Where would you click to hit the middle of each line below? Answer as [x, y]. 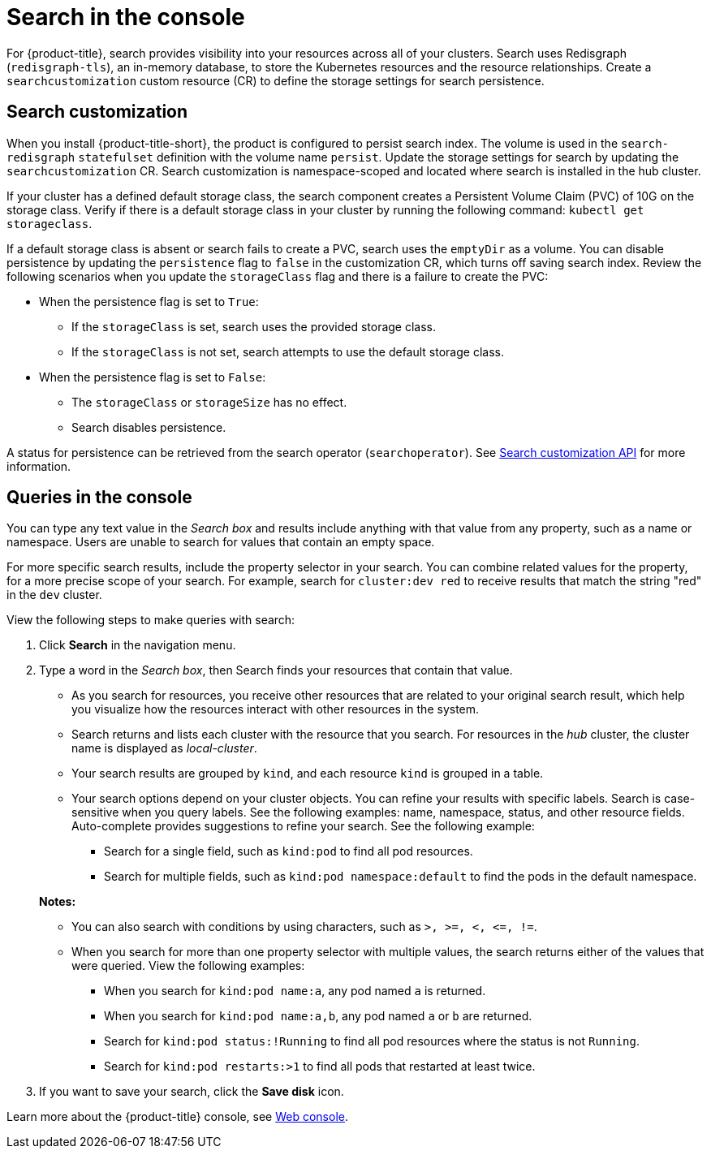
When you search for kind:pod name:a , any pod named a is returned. [295, 991]
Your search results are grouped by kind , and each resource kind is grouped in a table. [308, 774]
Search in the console [126, 17]
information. [39, 466]
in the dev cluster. [54, 595]
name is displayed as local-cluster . [164, 748]
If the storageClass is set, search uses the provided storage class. [254, 326]
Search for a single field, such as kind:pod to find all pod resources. [289, 851]
